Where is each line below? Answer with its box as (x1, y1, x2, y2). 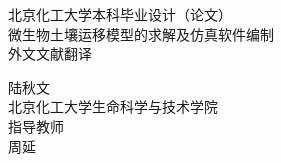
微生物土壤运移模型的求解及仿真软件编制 (8, 23, 274, 44)
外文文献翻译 (8, 43, 92, 64)
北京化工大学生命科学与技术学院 (8, 96, 218, 117)
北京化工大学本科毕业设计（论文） (8, 4, 232, 24)
